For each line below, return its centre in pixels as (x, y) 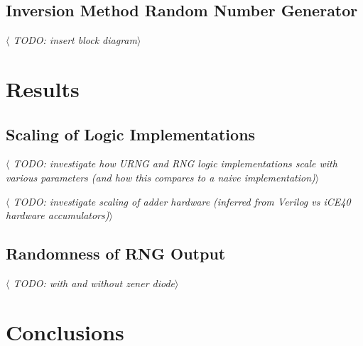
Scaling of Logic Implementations (131, 134)
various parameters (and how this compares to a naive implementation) (161, 177)
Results (43, 88)
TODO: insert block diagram (75, 40)
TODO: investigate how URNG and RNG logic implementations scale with (175, 163)
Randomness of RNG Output (116, 253)
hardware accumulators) (58, 215)
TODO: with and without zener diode (94, 283)
